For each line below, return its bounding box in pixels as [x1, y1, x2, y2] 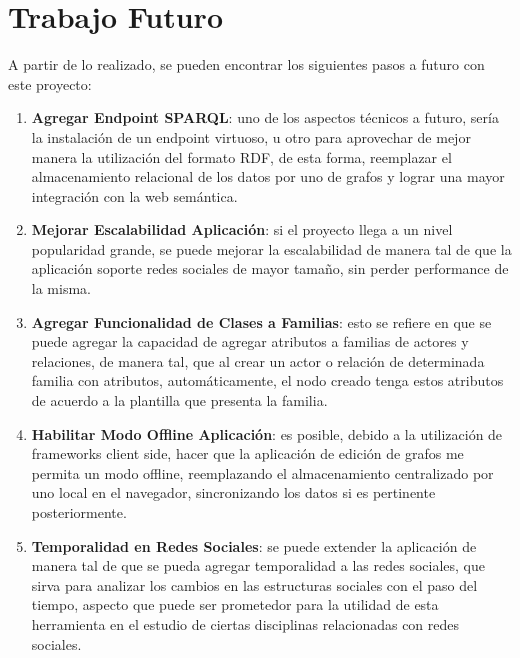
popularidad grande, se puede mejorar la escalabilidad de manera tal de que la [31, 238, 512, 259]
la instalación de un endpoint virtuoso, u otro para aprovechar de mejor [31, 126, 471, 147]
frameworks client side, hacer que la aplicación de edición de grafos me [31, 443, 464, 464]
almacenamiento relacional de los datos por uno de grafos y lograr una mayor [31, 166, 505, 187]
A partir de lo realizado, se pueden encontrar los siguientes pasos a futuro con [8, 54, 485, 75]
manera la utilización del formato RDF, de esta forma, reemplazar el [31, 146, 452, 167]
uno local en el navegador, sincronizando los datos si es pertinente [31, 482, 436, 503]
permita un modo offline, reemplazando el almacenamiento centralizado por [31, 462, 494, 483]
